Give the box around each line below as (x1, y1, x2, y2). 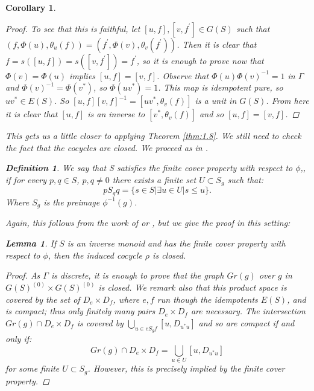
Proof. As (5, 269, 40, 282)
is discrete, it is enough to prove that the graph (51, 269, 224, 282)
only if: (5, 332, 32, 345)
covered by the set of (5, 292, 80, 305)
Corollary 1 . (5, 1, 56, 13)
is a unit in (195, 94, 237, 107)
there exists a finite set (112, 173, 196, 186)
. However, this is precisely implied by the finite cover (87, 362, 285, 375)
